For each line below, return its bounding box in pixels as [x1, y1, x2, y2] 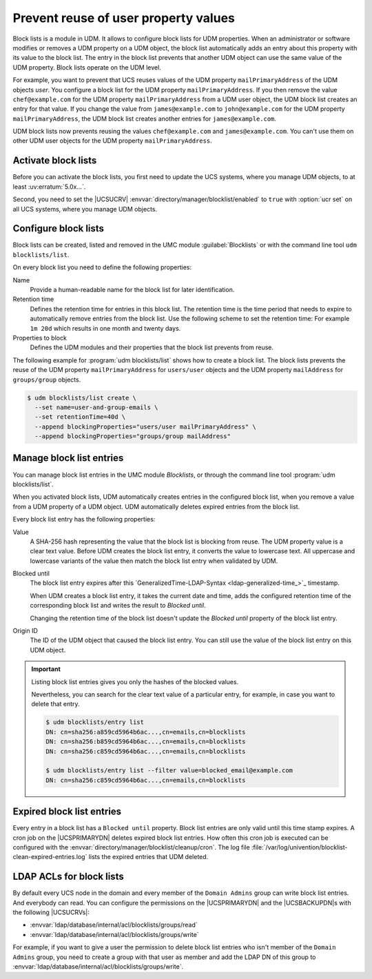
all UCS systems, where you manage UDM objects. [12, 205, 158, 213]
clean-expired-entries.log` [12, 853, 87, 861]
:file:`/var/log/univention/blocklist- [251, 843, 348, 851]
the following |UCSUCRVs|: [12, 908, 90, 916]
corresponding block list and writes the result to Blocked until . [30, 601, 206, 610]
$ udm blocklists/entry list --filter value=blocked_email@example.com [45, 767, 293, 774]
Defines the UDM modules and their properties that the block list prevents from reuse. [30, 343, 274, 351]
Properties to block [12, 333, 67, 342]
